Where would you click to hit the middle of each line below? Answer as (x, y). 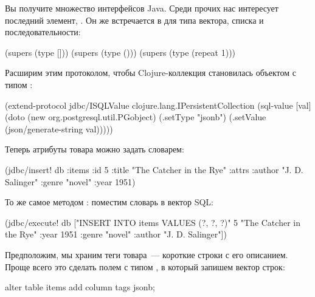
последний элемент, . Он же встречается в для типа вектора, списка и (134, 20)
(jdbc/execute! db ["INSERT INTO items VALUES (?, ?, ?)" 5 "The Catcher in (153, 222)
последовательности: (43, 32)
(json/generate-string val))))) (59, 128)
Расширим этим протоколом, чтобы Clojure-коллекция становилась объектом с (151, 73)
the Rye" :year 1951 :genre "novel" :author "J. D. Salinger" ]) (116, 234)
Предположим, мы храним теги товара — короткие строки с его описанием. (147, 254)
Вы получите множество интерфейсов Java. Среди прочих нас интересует (142, 8)
